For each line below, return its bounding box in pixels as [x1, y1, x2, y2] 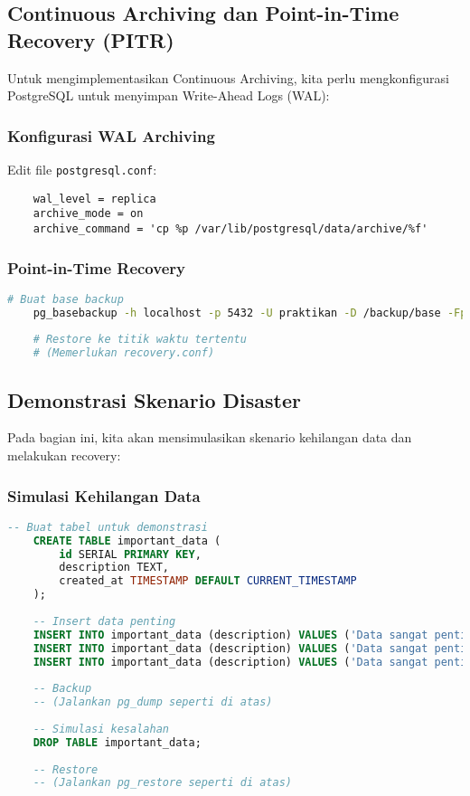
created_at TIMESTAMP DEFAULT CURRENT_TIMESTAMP [59, 574, 357, 588]
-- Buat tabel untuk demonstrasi [7, 520, 208, 534]
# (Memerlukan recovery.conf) [33, 346, 215, 360]
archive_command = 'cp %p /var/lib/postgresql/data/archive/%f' [33, 222, 428, 235]
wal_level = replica [33, 192, 156, 205]
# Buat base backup [7, 292, 124, 306]
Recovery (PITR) [7, 25, 174, 53]
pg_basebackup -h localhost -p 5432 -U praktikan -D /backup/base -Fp [33, 306, 467, 319]
